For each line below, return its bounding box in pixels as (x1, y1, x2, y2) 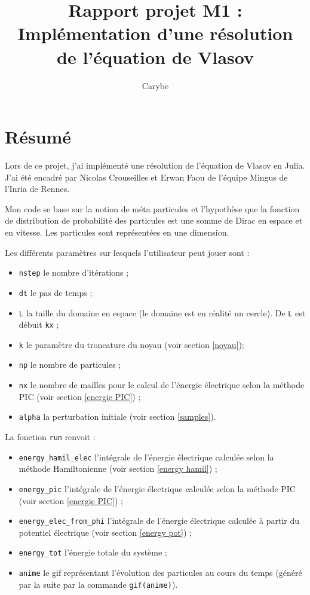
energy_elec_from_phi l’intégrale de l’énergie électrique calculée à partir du (19, 514, 300, 527)
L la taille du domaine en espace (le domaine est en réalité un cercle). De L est (19, 306, 306, 319)
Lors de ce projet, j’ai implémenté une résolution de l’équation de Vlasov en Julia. (5, 159, 305, 172)
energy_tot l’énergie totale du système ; (19, 546, 167, 559)
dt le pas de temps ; (19, 286, 93, 298)
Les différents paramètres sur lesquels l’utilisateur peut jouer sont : (5, 246, 250, 258)
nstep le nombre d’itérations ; (19, 266, 129, 279)
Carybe (142, 79, 169, 91)
